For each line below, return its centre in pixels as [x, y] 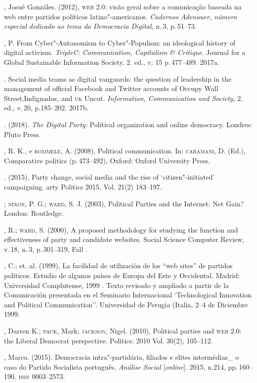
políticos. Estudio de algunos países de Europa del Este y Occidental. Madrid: [122, 275]
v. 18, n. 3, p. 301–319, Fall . [46, 249]
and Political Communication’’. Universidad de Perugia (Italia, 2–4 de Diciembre [126, 304]
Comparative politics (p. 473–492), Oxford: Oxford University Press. [107, 160]
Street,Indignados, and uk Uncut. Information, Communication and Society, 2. [124, 98]
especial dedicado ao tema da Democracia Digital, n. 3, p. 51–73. [100, 26]
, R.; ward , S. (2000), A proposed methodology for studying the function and [121, 229]
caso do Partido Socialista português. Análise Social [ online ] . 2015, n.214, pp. [121, 366]
